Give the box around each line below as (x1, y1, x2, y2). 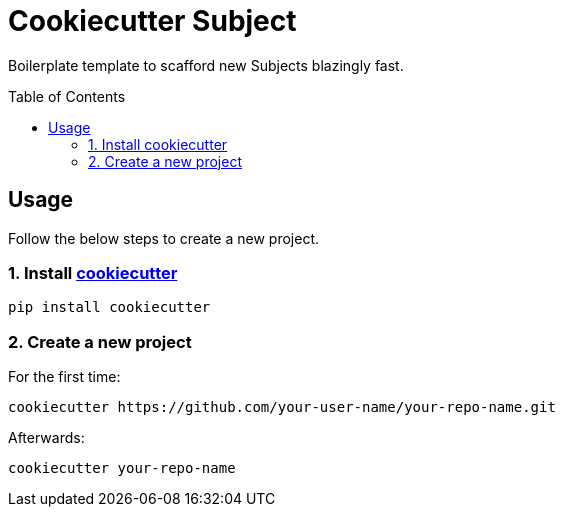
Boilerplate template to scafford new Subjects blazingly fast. (8, 56, 404, 74)
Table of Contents (8, 87, 126, 105)
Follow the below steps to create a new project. (8, 229, 319, 247)
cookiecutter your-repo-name (8, 460, 236, 477)
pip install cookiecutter (8, 299, 211, 316)
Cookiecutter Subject (8, 4, 297, 38)
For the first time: (8, 368, 121, 386)
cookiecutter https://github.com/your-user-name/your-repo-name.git (8, 399, 556, 416)
